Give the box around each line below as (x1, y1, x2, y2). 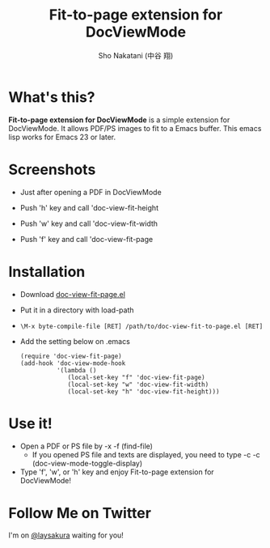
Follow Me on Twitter (8, 503, 152, 522)
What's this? (8, 87, 95, 106)
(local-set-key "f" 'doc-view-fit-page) (67, 373, 205, 381)
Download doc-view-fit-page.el (19, 289, 125, 299)
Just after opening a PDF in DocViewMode (19, 187, 162, 197)
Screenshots (8, 160, 96, 179)
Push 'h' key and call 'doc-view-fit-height (19, 202, 159, 212)
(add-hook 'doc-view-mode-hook (19, 359, 126, 367)
